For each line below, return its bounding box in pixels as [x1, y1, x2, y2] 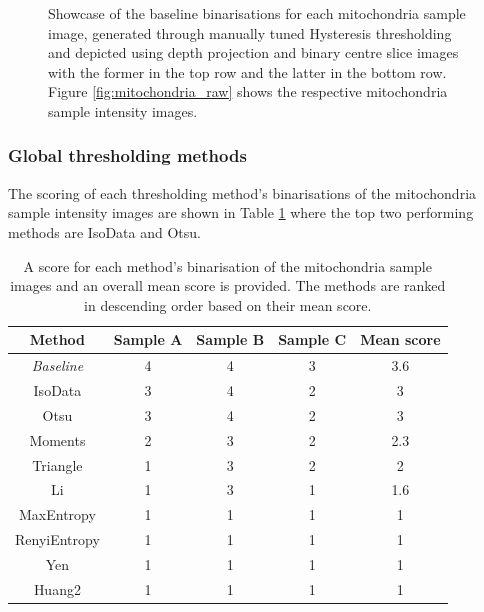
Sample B [196, 329, 265, 350]
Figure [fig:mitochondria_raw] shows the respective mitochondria [48, 81, 448, 102]
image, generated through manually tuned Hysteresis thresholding [48, 22, 452, 43]
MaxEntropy [18, 504, 96, 525]
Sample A [113, 329, 183, 350]
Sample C [278, 329, 347, 350]
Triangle [32, 454, 83, 475]
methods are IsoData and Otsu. [8, 221, 201, 242]
